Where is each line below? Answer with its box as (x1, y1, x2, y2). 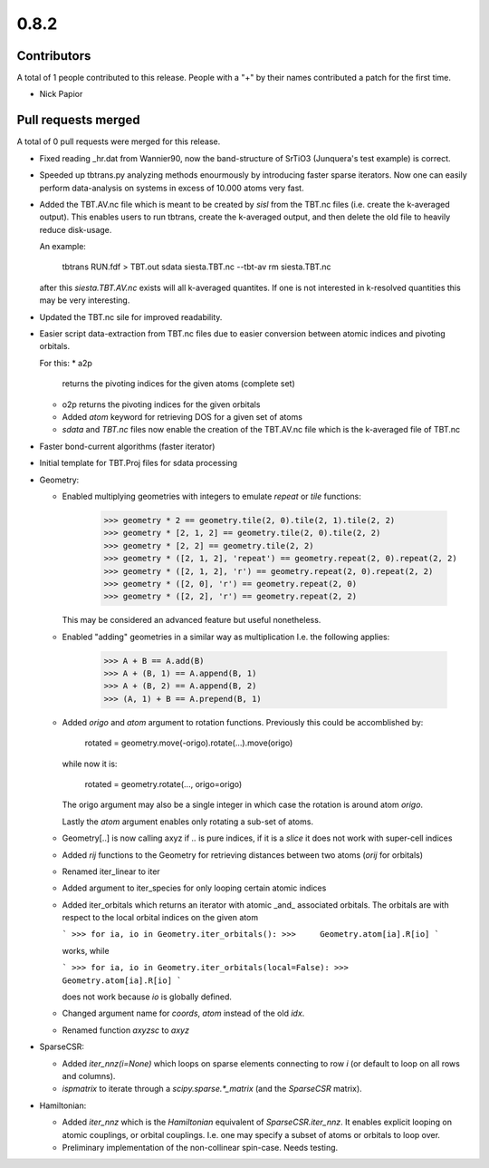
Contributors (16, 48, 91, 63)
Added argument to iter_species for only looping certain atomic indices (62, 882, 327, 893)
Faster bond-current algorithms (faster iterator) (39, 441, 216, 452)
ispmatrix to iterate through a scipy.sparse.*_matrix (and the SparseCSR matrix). (62, 1084, 362, 1095)
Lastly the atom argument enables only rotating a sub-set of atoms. (62, 816, 314, 827)
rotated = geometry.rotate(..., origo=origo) (84, 778, 243, 789)
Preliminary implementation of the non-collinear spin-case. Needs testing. (62, 1142, 339, 1153)
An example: (39, 241, 86, 252)
